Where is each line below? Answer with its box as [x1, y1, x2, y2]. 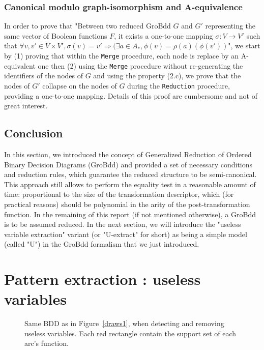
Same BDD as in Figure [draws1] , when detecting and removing [24, 318, 224, 329]
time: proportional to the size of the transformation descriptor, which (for [4, 189, 234, 199]
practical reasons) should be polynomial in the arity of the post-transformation [4, 198, 250, 209]
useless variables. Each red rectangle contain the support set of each [24, 328, 237, 338]
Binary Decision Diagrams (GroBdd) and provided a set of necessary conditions [4, 159, 253, 169]
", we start [228, 40, 260, 51]
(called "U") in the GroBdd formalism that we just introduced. [4, 239, 199, 249]
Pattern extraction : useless [4, 269, 201, 289]
